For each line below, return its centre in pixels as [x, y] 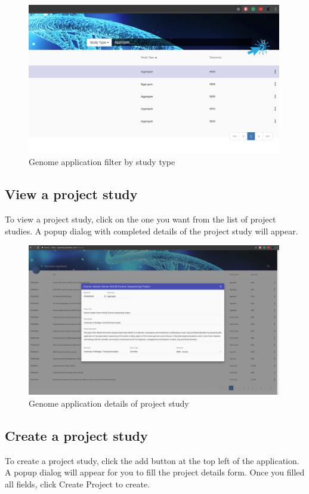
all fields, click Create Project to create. [78, 484]
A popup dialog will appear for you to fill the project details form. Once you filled [155, 472]
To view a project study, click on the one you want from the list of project [140, 219]
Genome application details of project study [109, 403]
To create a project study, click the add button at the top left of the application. [152, 460]
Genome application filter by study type [102, 162]
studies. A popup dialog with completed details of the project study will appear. [152, 231]
